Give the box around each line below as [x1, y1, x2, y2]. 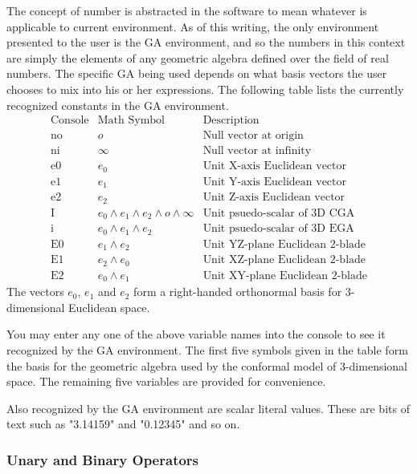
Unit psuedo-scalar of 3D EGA [202, 223, 354, 235]
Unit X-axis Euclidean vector [202, 160, 347, 172]
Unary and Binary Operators [6, 449, 199, 469]
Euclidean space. [68, 298, 150, 315]
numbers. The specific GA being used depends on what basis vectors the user [6, 65, 387, 82]
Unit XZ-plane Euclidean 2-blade [202, 254, 366, 266]
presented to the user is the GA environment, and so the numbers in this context [6, 34, 406, 51]
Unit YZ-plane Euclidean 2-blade [202, 238, 366, 250]
